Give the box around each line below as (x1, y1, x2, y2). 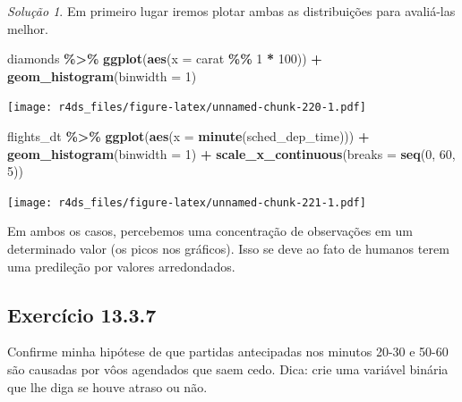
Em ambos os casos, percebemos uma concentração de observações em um (7, 222, 414, 240)
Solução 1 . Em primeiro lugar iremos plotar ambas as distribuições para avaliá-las (7, 2, 456, 20)
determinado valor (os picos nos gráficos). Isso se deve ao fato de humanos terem (7, 239, 449, 258)
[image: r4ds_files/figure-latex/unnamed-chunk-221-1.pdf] (7, 196, 366, 209)
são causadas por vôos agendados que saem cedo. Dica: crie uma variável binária (7, 360, 449, 379)
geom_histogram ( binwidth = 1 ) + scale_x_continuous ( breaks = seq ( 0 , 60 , (7, 144, 456, 163)
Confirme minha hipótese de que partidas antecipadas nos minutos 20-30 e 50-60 (7, 342, 449, 361)
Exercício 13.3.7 (7, 300, 157, 328)
